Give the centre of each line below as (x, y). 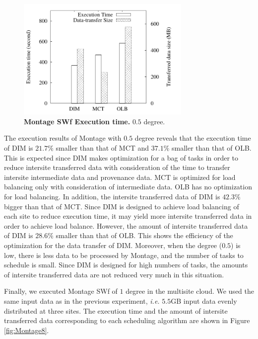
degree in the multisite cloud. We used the (190, 291)
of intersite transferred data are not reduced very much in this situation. (114, 274)
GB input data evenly (204, 300)
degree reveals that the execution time (193, 138)
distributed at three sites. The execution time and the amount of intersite (116, 310)
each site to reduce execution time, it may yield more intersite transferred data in (128, 216)
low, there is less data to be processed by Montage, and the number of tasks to (124, 255)
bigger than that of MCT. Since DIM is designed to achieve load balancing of (122, 206)
